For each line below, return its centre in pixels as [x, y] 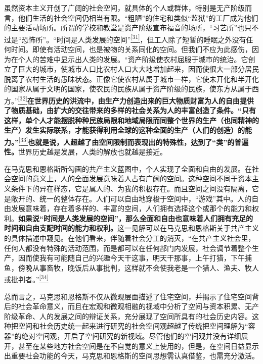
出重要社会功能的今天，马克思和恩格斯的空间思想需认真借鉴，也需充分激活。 [131, 356]
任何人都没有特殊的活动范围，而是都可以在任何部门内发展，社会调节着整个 [128, 248]
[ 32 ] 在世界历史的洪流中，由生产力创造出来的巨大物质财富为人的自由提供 [136, 100]
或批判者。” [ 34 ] [26, 279]
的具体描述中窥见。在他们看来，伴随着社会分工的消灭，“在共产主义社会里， [130, 238]
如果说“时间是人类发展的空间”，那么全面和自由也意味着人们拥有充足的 [136, 218]
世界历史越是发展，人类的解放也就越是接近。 [93, 152]
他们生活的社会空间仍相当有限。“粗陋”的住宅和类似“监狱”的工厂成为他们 [138, 17]
